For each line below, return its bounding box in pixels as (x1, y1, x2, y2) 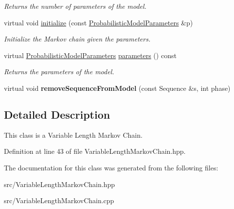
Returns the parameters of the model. (4, 66, 114, 77)
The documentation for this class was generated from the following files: (4, 162, 218, 172)
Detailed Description (4, 106, 110, 122)
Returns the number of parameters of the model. (4, 1, 146, 11)
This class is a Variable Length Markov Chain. (4, 129, 143, 140)
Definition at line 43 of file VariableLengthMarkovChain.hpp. (4, 146, 186, 156)
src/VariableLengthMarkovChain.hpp (4, 179, 115, 189)
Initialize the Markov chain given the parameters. (4, 34, 151, 44)
